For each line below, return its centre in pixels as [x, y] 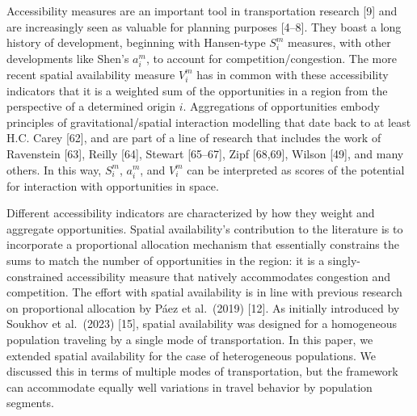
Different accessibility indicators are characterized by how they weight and [191, 213]
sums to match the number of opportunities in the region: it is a [166, 261]
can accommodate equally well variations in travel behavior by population [190, 387]
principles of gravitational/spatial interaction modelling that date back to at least [209, 122]
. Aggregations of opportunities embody [281, 106]
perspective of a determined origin [91, 106]
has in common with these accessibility [293, 74]
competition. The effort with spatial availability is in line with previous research [204, 292]
